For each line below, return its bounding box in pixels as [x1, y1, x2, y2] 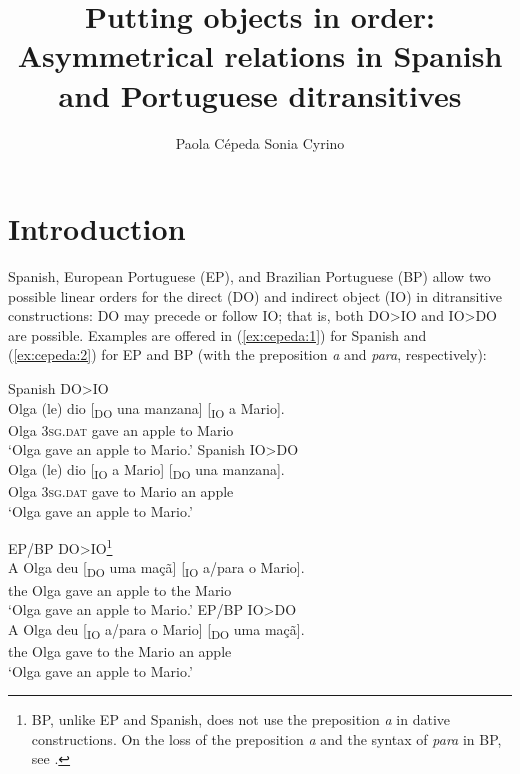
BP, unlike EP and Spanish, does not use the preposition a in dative [31, 709, 451, 730]
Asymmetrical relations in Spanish [17, 35, 503, 76]
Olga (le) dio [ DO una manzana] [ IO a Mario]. [8, 397, 285, 421]
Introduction [8, 208, 186, 249]
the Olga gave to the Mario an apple [8, 640, 232, 661]
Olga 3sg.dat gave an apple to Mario [8, 419, 234, 440]
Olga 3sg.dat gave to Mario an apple [8, 481, 234, 502]
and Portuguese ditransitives [58, 74, 462, 115]
